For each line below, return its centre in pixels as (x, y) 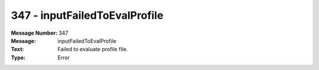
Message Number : (34, 33)
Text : (17, 49)
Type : (18, 57)
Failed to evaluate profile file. (93, 49)
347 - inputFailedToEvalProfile (87, 15)
